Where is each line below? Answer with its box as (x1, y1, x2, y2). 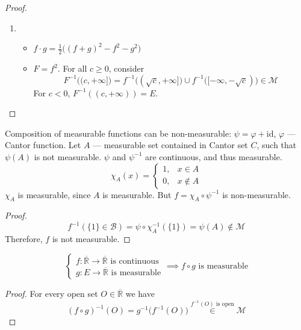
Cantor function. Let (5, 139, 81, 151)
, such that (256, 139, 297, 151)
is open (216, 300, 234, 307)
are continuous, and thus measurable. (144, 150, 282, 163)
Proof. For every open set (5, 287, 98, 299)
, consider (108, 62, 144, 75)
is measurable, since (17, 188, 91, 201)
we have (125, 287, 155, 299)
